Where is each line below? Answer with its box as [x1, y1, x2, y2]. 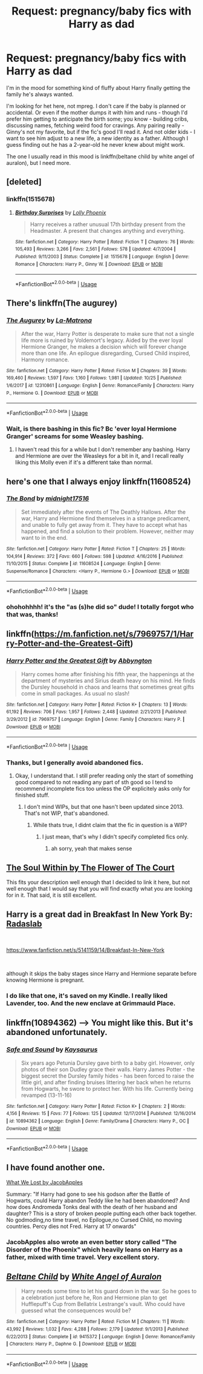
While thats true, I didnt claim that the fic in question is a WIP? [33, 822, 187, 829]
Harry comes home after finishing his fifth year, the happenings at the [21, 670, 195, 677]
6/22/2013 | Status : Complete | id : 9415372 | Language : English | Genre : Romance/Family [6, 1333, 195, 1339]
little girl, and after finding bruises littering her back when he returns [21, 1078, 192, 1086]
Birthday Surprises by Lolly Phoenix [14, 209, 106, 216]
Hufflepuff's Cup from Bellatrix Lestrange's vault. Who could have [21, 1301, 185, 1308]
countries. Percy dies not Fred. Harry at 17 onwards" [6, 1222, 137, 1230]
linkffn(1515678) [6, 195, 56, 204]
